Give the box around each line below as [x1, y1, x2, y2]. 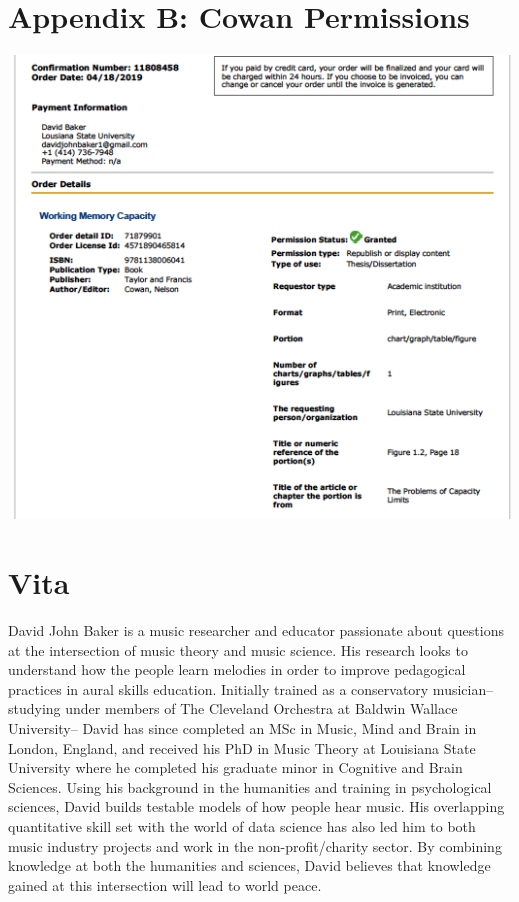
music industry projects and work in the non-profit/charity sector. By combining [8, 835, 502, 856]
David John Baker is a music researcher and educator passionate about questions [8, 620, 504, 641]
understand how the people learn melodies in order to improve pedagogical [8, 659, 466, 680]
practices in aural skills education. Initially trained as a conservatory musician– [8, 678, 494, 699]
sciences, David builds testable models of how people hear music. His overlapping [8, 796, 505, 817]
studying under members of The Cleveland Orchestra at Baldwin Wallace [8, 698, 458, 719]
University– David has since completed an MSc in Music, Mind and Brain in [8, 717, 477, 738]
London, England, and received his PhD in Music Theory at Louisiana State [8, 737, 476, 758]
